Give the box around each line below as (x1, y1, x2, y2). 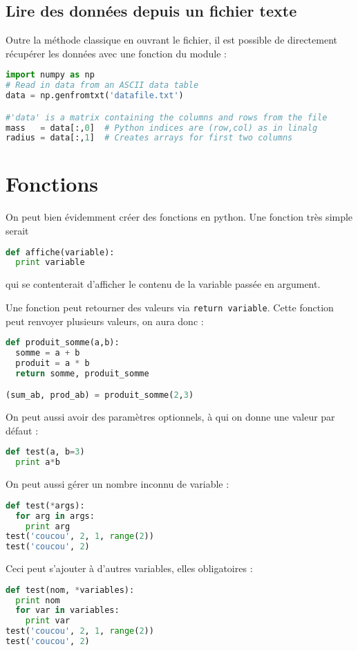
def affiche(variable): (6, 247, 115, 257)
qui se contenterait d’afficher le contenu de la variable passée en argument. (6, 277, 321, 291)
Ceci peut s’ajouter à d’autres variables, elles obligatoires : (6, 561, 253, 576)
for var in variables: (15, 605, 120, 616)
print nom (15, 595, 60, 605)
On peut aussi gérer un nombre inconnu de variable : (6, 477, 229, 491)
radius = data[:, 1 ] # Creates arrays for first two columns (6, 133, 293, 143)
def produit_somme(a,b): (6, 338, 120, 348)
